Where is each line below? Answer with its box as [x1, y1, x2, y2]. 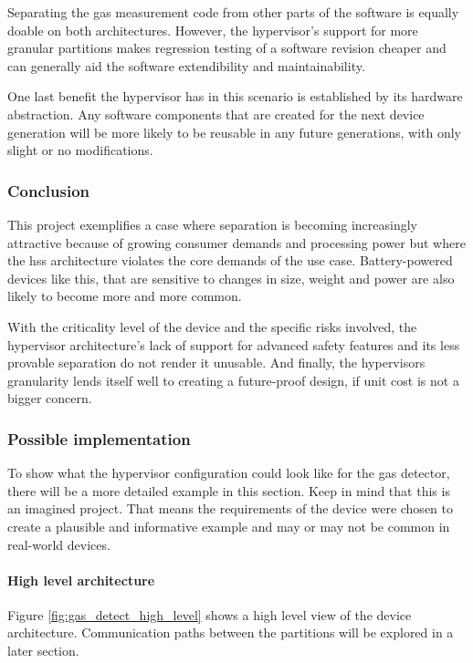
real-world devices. [7, 534, 110, 554]
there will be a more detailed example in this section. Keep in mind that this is [7, 481, 450, 500]
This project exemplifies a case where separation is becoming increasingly [7, 214, 417, 233]
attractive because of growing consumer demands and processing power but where [7, 233, 466, 252]
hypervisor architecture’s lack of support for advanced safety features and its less [7, 335, 460, 354]
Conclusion [7, 179, 89, 202]
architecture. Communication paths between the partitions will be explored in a [7, 623, 454, 642]
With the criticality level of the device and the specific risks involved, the [7, 316, 417, 336]
